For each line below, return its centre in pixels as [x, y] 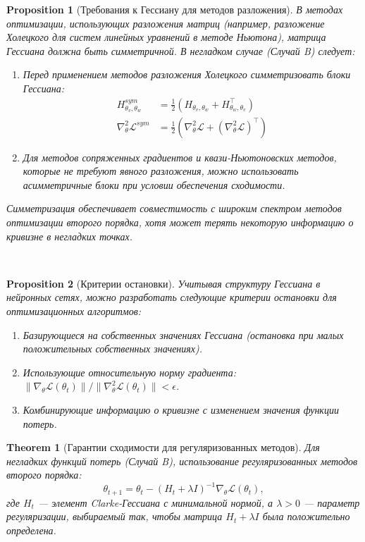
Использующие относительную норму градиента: [129, 372]
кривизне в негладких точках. [70, 236]
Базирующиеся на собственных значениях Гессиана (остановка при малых [183, 334]
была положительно [306, 516]
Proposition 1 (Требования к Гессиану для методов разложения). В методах [175, 9]
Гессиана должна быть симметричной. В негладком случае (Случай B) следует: [181, 50]
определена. [31, 530]
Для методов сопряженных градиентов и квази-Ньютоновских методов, [180, 157]
